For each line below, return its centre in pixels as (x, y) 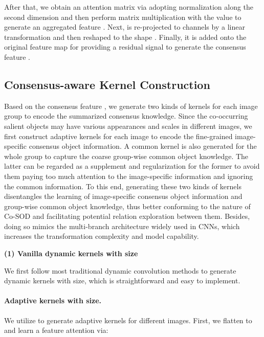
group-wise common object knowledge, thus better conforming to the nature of (127, 206)
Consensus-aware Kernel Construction (107, 84)
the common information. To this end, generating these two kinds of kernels (123, 186)
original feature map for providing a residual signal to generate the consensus (125, 47)
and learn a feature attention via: (56, 330)
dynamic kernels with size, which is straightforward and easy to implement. (122, 280)
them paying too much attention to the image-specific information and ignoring (129, 176)
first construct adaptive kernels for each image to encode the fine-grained (118, 136)
